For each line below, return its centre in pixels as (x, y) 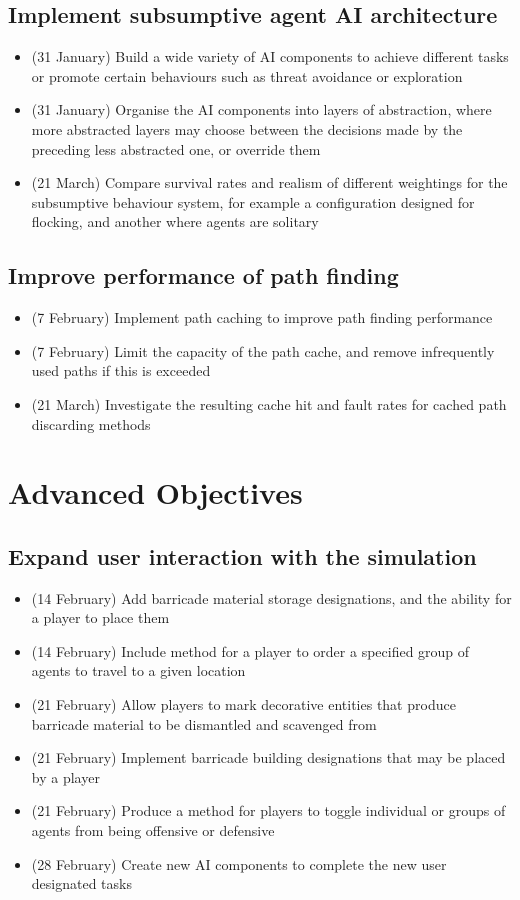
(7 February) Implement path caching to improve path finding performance (262, 317)
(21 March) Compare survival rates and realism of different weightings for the (269, 182)
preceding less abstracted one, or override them (176, 148)
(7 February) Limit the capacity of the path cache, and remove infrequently (263, 350)
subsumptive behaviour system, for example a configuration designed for (253, 201)
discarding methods (91, 423)
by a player (65, 776)
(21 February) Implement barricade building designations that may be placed (268, 757)
